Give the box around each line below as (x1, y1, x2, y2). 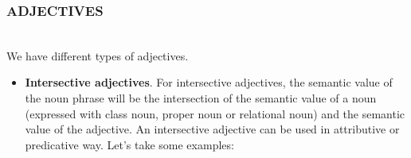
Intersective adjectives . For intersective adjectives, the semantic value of (25, 74, 393, 91)
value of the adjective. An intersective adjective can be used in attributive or (25, 121, 400, 137)
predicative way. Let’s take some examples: (25, 136, 234, 152)
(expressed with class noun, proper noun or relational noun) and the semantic (25, 105, 405, 121)
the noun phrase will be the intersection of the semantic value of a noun (25, 90, 377, 106)
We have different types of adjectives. (6, 47, 189, 64)
